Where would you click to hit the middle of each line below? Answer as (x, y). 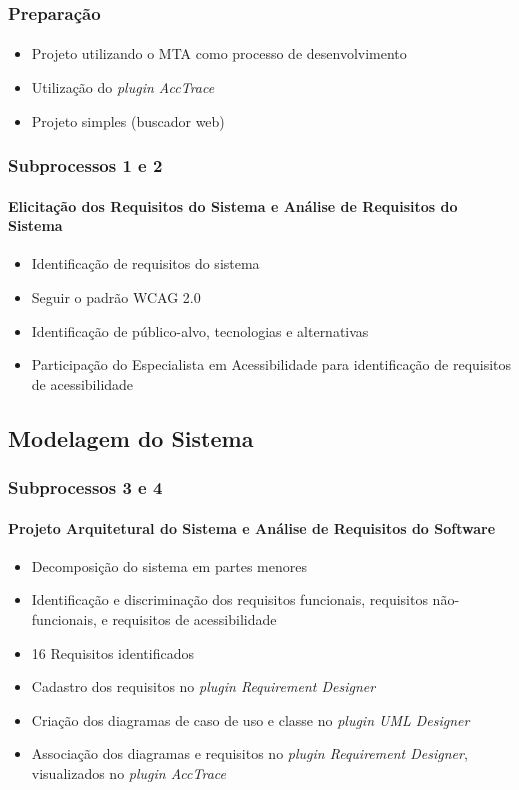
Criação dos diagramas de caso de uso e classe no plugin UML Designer (250, 719)
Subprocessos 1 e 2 (85, 165)
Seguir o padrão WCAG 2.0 (116, 297)
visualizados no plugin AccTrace (128, 773)
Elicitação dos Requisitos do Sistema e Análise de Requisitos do (233, 205)
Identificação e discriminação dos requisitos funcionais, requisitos (229, 599)
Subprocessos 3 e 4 (85, 487)
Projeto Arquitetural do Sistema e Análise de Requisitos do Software (252, 527)
